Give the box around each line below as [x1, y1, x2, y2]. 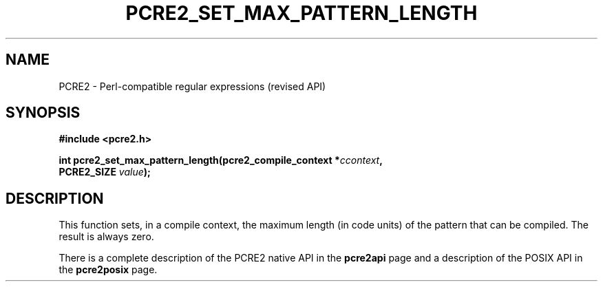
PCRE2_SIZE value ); [59, 166, 151, 178]
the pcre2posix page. [59, 264, 158, 276]
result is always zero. [59, 231, 154, 243]
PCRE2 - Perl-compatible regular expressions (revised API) [59, 80, 326, 92]
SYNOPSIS [6, 104, 81, 122]
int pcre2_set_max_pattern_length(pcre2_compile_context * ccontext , [59, 154, 383, 167]
